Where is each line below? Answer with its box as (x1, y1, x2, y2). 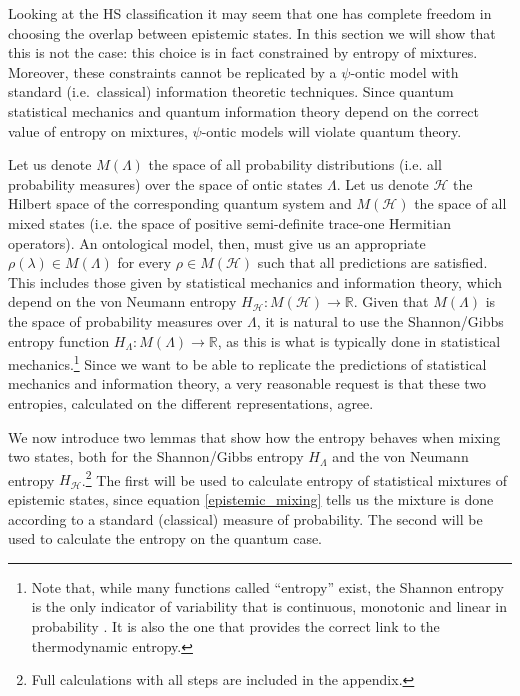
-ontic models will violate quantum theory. (201, 120, 462, 141)
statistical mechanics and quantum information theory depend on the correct (8, 100, 479, 121)
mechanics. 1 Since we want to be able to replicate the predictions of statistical (8, 351, 487, 374)
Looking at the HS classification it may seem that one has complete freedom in (8, 3, 492, 23)
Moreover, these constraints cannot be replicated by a (8, 61, 337, 82)
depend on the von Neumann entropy (8, 291, 237, 312)
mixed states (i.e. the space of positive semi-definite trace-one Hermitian (8, 212, 451, 233)
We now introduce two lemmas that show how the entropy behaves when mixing (8, 426, 501, 447)
